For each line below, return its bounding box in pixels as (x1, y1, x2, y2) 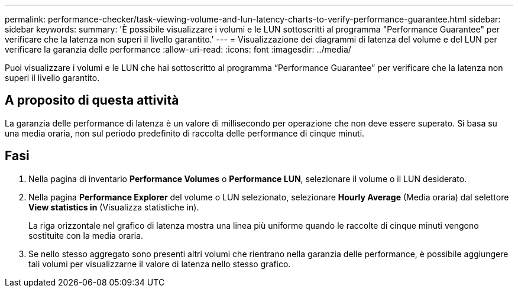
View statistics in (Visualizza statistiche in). (28, 202, 199, 212)
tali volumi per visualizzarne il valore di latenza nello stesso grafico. (28, 258, 291, 269)
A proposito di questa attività (5, 93, 179, 108)
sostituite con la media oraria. (28, 230, 144, 241)
